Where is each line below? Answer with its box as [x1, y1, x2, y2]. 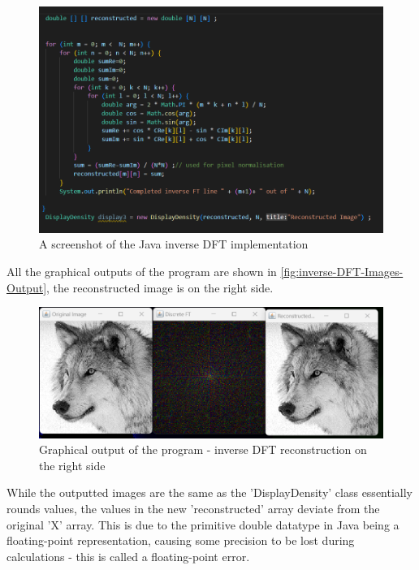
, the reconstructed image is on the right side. [46, 279, 274, 296]
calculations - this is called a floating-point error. [6, 547, 250, 564]
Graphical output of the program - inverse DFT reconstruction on [39, 441, 367, 458]
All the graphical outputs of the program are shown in [6, 262, 277, 279]
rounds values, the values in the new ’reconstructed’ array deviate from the [6, 499, 380, 516]
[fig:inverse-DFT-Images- [280, 262, 404, 279]
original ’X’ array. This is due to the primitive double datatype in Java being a [6, 516, 400, 533]
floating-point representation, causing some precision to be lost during [6, 532, 355, 549]
